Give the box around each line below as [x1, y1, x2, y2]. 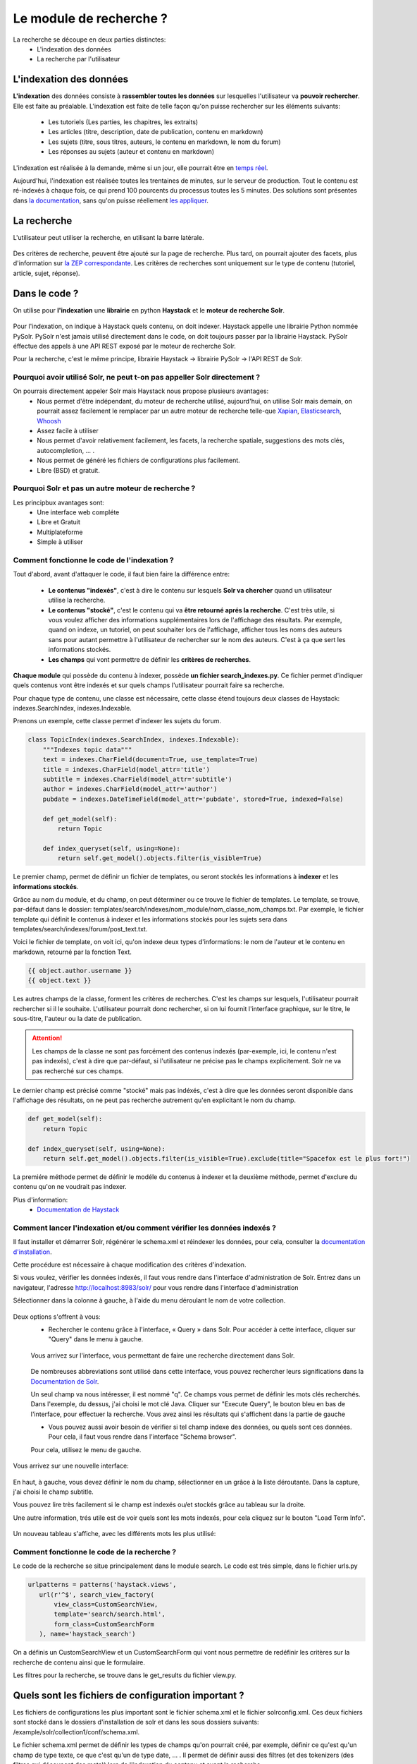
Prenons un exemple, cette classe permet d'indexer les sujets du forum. [13, 717, 222, 725]
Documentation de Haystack [37, 1205, 120, 1214]
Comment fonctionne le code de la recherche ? [13, 1547, 177, 1557]
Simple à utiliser [37, 538, 84, 546]
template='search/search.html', [54, 1610, 166, 1619]
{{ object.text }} [27, 977, 92, 984]
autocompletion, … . [37, 446, 95, 454]
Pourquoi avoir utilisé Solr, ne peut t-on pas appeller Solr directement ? [13, 373, 261, 382]
